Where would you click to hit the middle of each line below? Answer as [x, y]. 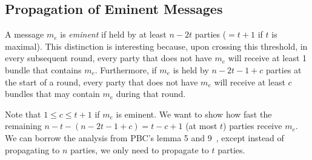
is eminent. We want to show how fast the [194, 114]
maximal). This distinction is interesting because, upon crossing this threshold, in [156, 46]
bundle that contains [43, 69]
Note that [23, 114]
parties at [284, 69]
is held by [191, 69]
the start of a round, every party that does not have [101, 82]
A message [25, 34]
